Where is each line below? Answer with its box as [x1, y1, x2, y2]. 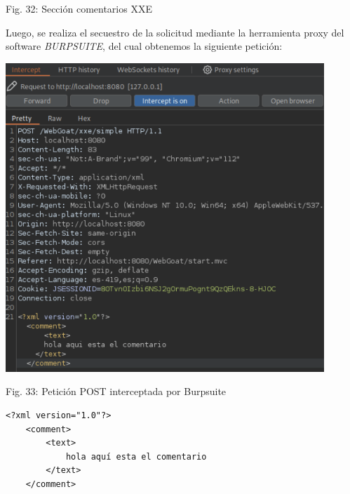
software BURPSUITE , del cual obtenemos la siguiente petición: [6, 39, 283, 53]
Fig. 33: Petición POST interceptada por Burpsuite [6, 384, 227, 399]
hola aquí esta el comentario [65, 451, 207, 462]
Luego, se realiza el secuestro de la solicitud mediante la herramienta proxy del [6, 25, 344, 39]
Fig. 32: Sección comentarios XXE [6, 1, 152, 15]
